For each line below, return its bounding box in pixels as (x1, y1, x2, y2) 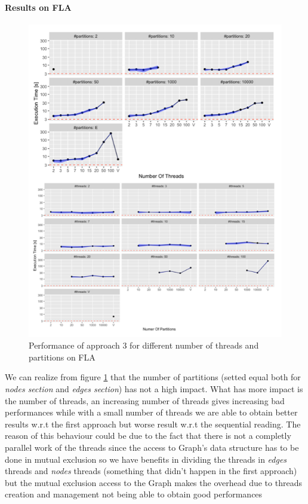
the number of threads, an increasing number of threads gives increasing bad (5, 394, 285, 407)
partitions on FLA (29, 350, 96, 363)
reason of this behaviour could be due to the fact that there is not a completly (5, 429, 291, 442)
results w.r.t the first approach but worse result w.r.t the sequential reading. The (5, 417, 301, 430)
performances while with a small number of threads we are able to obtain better (5, 406, 298, 419)
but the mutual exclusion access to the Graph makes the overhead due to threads (5, 476, 302, 488)
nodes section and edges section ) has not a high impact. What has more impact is (5, 382, 303, 395)
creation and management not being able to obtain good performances (5, 488, 263, 500)
